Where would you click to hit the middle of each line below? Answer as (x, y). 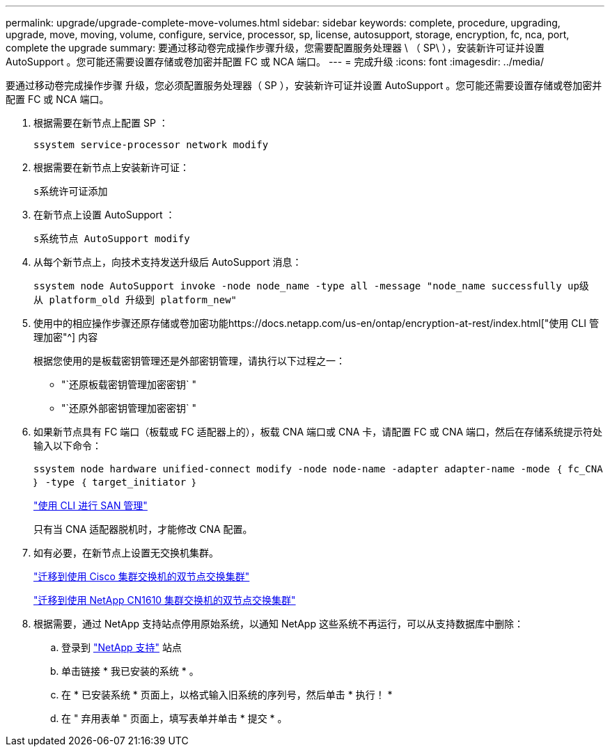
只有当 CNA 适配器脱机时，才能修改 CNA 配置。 (143, 529)
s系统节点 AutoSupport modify (112, 239)
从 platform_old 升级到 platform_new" (135, 300)
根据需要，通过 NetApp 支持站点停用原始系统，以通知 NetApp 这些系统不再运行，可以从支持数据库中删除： (279, 624)
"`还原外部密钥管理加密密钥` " (129, 408)
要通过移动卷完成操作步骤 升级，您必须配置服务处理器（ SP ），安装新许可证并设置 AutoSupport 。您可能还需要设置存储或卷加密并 (304, 85)
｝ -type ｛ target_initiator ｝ (116, 482)
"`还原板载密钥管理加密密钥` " (129, 384)
